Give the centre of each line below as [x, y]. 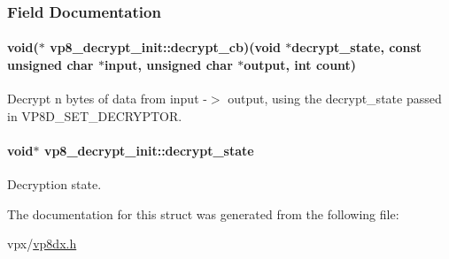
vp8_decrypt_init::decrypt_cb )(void [165, 47]
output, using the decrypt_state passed [335, 99]
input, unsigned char [168, 65]
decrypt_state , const [356, 47]
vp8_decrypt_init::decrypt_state [149, 151]
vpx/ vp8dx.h [42, 244]
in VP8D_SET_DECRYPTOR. [95, 115]
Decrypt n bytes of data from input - [107, 99]
